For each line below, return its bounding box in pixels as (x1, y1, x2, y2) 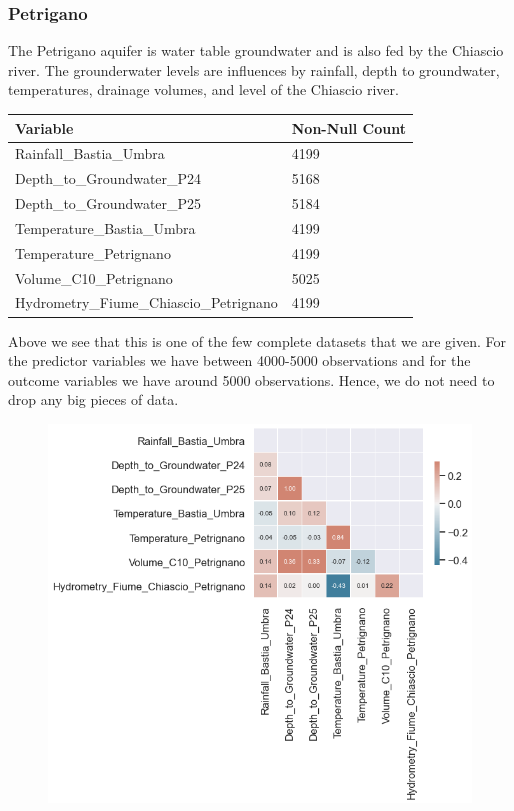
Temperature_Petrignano (15, 242, 171, 263)
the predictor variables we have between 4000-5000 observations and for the (8, 350, 471, 371)
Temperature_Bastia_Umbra (15, 217, 196, 238)
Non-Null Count (291, 117, 406, 138)
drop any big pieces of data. (8, 389, 179, 410)
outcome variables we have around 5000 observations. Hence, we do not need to (8, 369, 495, 390)
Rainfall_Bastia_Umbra (15, 143, 165, 164)
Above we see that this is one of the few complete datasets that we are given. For (8, 330, 506, 351)
